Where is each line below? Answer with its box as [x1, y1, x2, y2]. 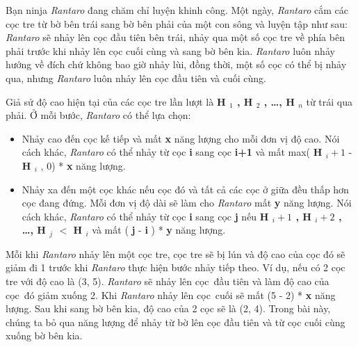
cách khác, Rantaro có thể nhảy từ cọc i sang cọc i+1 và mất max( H [22, 145, 323, 159]
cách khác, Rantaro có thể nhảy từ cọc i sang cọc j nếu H [22, 209, 269, 223]
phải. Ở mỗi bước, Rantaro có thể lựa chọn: [6, 108, 191, 122]
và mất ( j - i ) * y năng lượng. [92, 223, 226, 237]
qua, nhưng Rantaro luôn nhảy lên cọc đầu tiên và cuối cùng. [6, 70, 266, 85]
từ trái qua [306, 94, 353, 108]
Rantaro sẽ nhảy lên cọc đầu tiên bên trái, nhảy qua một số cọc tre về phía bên [6, 30, 345, 45]
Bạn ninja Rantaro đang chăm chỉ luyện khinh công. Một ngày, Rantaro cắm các [6, 3, 349, 17]
